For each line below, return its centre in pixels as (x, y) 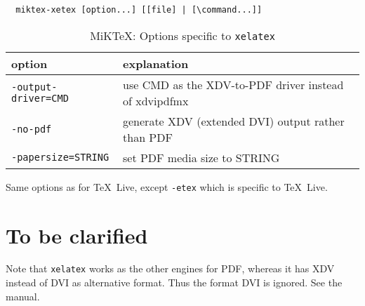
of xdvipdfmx (156, 100)
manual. (23, 296)
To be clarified (77, 235)
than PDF (148, 137)
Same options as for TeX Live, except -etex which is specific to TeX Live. (167, 186)
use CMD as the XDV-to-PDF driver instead (233, 84)
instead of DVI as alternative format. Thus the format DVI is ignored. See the (174, 282)
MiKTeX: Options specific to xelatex (182, 35)
